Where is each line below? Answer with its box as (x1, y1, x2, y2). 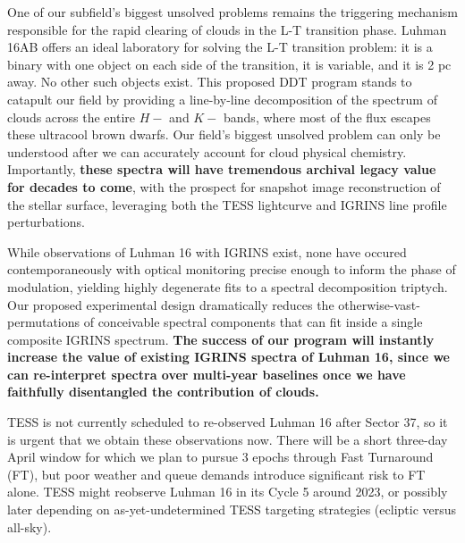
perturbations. (7, 213, 85, 231)
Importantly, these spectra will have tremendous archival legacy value (7, 160, 436, 179)
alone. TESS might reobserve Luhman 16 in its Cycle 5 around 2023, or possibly (7, 482, 448, 501)
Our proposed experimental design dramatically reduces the (7, 295, 334, 313)
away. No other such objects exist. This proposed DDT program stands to (7, 72, 412, 91)
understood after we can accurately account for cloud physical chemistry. (7, 142, 407, 161)
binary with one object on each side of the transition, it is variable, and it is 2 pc (7, 54, 452, 73)
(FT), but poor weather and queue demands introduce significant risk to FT (7, 464, 426, 483)
